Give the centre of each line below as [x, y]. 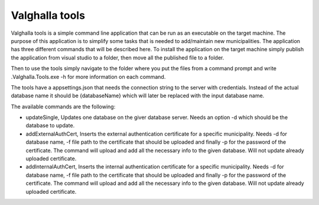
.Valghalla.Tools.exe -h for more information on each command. [88, 77]
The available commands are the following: [63, 107]
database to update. [50, 125]
